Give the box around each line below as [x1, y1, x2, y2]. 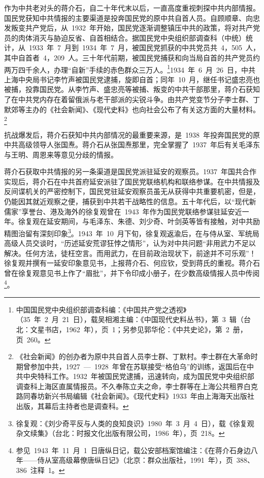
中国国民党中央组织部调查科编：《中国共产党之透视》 [16, 304, 187, 314]
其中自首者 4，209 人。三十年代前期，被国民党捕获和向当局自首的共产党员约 [4, 52, 260, 62]
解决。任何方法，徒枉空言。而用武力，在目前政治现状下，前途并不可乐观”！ [4, 247, 256, 258]
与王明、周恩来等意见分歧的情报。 [4, 149, 118, 160]
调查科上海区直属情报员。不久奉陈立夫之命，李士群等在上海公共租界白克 [16, 380, 258, 391]
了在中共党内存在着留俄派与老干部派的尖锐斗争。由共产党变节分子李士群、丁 [4, 94, 260, 104]
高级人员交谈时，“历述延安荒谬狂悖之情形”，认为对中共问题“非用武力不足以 [4, 238, 256, 248]
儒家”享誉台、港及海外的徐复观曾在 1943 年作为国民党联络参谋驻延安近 [4, 206, 242, 216]
